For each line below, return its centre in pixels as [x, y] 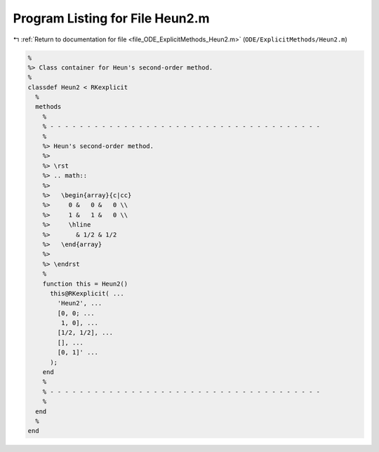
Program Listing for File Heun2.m [111, 18]
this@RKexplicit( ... [87, 293]
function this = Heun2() [85, 284]
